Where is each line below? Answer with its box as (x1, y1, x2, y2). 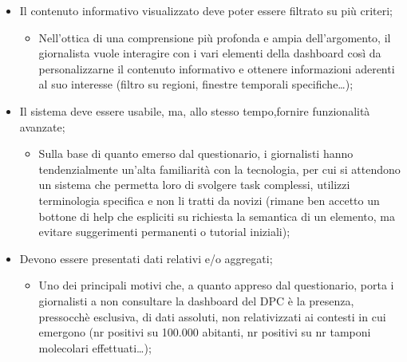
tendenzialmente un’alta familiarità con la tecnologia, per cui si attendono (38, 160, 401, 177)
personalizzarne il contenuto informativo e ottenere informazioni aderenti (38, 60, 395, 77)
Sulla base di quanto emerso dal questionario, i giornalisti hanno (38, 145, 354, 162)
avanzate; (19, 118, 65, 135)
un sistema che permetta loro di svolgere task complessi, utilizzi (38, 176, 350, 193)
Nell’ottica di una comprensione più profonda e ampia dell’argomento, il (38, 29, 391, 45)
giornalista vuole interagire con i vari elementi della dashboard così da (38, 45, 381, 61)
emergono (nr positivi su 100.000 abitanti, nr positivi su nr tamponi (38, 324, 371, 340)
